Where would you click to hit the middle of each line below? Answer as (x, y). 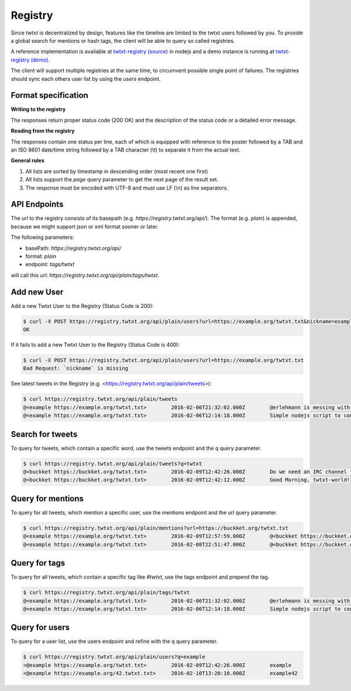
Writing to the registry (38, 109)
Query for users (40, 628)
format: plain (41, 256)
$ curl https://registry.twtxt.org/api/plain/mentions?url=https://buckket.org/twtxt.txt (156, 528)
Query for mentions (47, 498)
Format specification (50, 96)
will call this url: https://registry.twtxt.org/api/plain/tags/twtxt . (85, 275)
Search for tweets (44, 434)
